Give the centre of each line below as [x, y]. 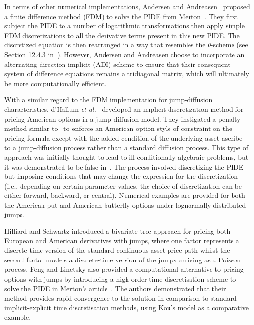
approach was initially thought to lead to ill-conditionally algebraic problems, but [127, 157]
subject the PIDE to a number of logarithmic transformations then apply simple [125, 26]
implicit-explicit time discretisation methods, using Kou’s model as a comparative [127, 307]
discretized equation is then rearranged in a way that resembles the [105, 45]
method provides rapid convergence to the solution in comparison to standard [121, 298]
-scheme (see [229, 45]
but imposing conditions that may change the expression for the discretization [121, 176]
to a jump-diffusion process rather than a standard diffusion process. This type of [126, 147]
